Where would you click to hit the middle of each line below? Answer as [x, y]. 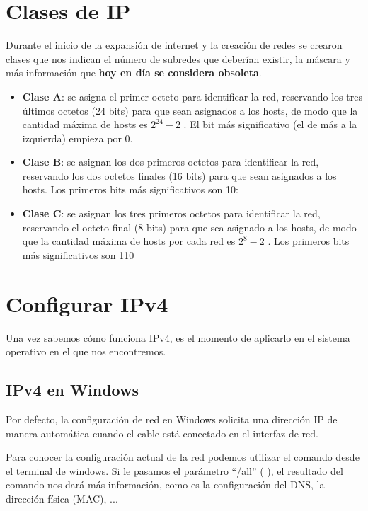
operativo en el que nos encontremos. [86, 351]
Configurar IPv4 [87, 303]
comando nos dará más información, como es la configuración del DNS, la [165, 484]
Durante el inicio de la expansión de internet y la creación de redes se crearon [174, 45]
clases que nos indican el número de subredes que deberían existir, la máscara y [178, 58]
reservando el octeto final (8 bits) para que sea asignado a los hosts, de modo [189, 227]
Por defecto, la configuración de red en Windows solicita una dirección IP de [172, 419]
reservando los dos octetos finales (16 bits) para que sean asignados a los [179, 175]
